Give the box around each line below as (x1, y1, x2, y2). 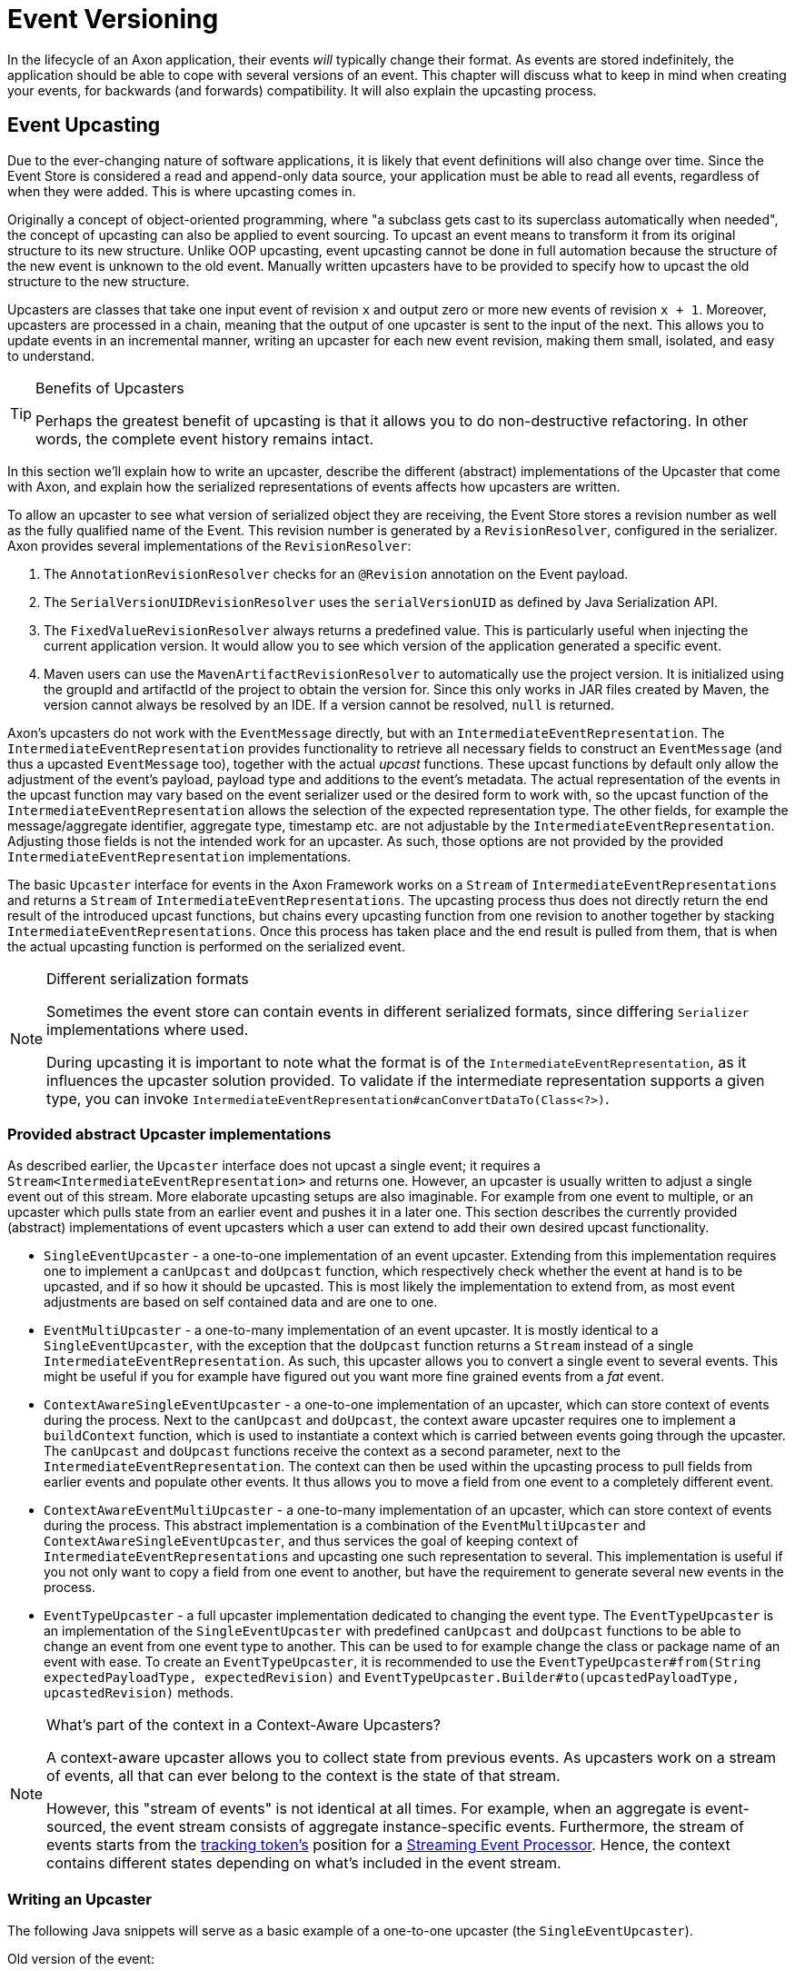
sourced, (46, 1817, 107, 1837)
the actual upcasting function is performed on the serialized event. (7, 938, 405, 954)
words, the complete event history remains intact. (35, 429, 374, 448)
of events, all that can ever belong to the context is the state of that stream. (46, 1767, 561, 1786)
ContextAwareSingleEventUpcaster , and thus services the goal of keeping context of (44, 1533, 579, 1549)
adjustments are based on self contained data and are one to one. (44, 1294, 438, 1310)
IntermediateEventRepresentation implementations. (7, 848, 352, 864)
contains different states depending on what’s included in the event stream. (46, 1854, 561, 1873)
